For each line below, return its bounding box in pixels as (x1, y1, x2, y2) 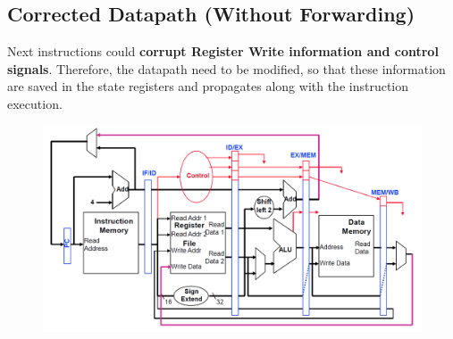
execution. (7, 94, 63, 112)
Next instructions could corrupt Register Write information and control (7, 42, 439, 61)
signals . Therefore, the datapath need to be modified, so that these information (7, 59, 446, 78)
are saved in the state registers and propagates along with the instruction (7, 77, 409, 95)
